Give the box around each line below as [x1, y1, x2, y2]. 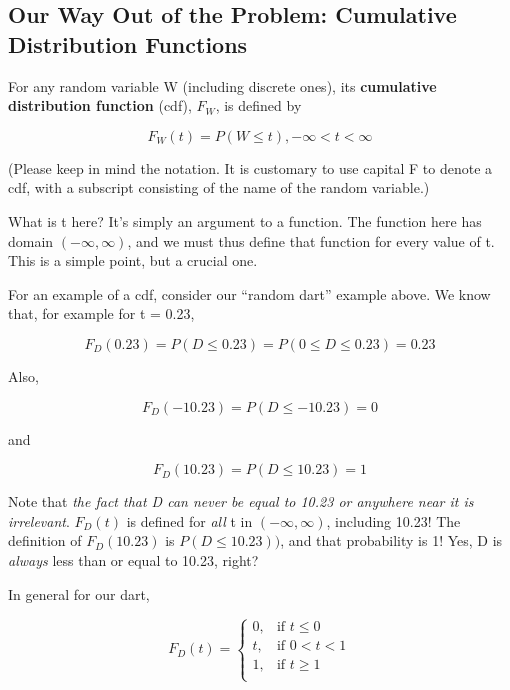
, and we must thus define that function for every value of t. [127, 230, 495, 251]
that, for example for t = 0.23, [8, 303, 195, 324]
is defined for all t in [126, 510, 253, 531]
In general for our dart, [8, 583, 150, 604]
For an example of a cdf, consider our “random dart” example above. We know [8, 283, 491, 304]
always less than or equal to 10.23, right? [8, 549, 259, 570]
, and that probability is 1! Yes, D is [280, 530, 503, 551]
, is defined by [215, 95, 302, 116]
